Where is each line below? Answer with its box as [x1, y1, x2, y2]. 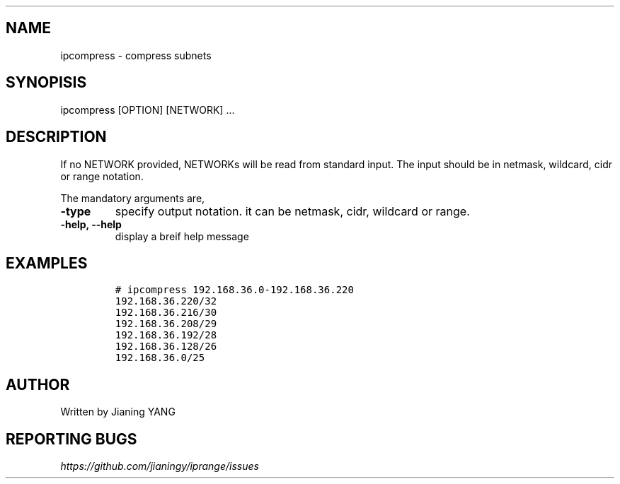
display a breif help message [115, 230, 249, 242]
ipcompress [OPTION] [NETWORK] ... [60, 103, 235, 116]
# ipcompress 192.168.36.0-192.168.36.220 [115, 284, 354, 296]
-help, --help [60, 218, 122, 230]
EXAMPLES [6, 254, 88, 272]
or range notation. [60, 170, 144, 182]
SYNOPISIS [6, 73, 87, 92]
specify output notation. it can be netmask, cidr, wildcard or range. [115, 203, 470, 218]
